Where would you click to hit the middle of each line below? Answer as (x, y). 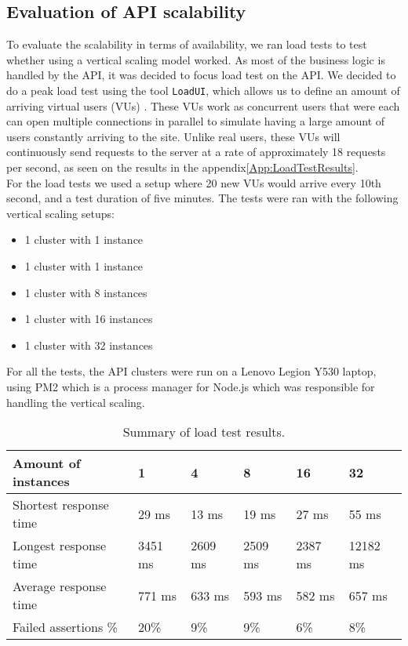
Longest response (60, 546)
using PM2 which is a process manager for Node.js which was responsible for (191, 386)
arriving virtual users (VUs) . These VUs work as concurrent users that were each (203, 105)
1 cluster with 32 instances (89, 345)
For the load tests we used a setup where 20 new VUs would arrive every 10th (194, 182)
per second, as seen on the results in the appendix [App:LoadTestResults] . (182, 167)
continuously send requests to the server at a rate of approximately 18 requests (196, 152)
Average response (60, 586)
